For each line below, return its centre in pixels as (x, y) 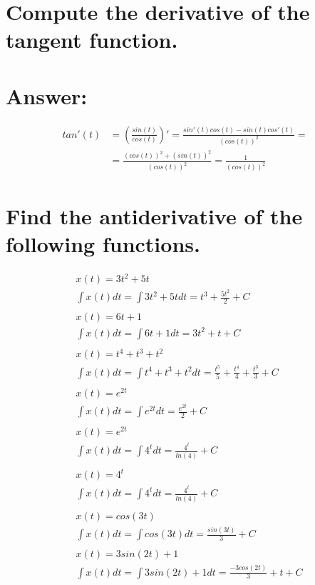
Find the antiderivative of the (154, 215)
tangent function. (92, 40)
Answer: (47, 95)
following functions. (103, 243)
